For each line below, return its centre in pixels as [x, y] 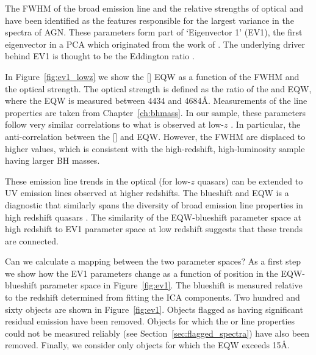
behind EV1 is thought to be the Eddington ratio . [100, 56]
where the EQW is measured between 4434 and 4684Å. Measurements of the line [156, 101]
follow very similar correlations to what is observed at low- [115, 124]
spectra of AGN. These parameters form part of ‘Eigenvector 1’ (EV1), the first [154, 32]
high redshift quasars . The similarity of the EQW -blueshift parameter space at [153, 217]
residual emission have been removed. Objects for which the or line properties [150, 321]
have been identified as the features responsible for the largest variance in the [149, 20]
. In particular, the [266, 124]
